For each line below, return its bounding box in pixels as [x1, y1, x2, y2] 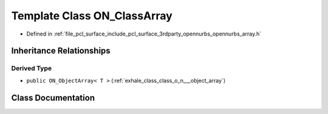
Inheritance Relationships [11, 46, 111, 56]
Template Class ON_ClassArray [11, 9, 173, 22]
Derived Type [11, 64, 52, 72]
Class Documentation [11, 92, 95, 103]
